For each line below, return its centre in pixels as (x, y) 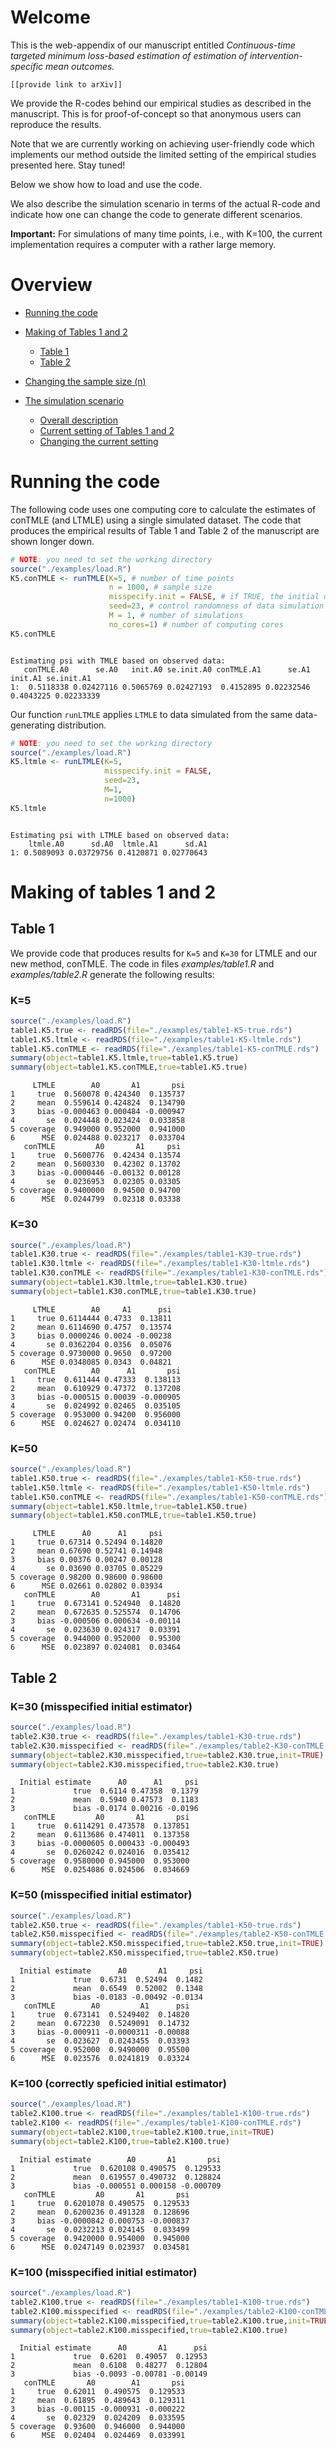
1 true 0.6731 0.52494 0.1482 (106, 1980)
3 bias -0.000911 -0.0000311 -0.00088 (100, 2032)
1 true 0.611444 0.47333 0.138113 (96, 1379)
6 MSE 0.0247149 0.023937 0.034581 (100, 2247)
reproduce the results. (56, 124)
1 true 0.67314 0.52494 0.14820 (86, 1542)
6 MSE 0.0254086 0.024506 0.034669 (100, 1870)
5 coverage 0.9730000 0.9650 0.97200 (91, 1353)
